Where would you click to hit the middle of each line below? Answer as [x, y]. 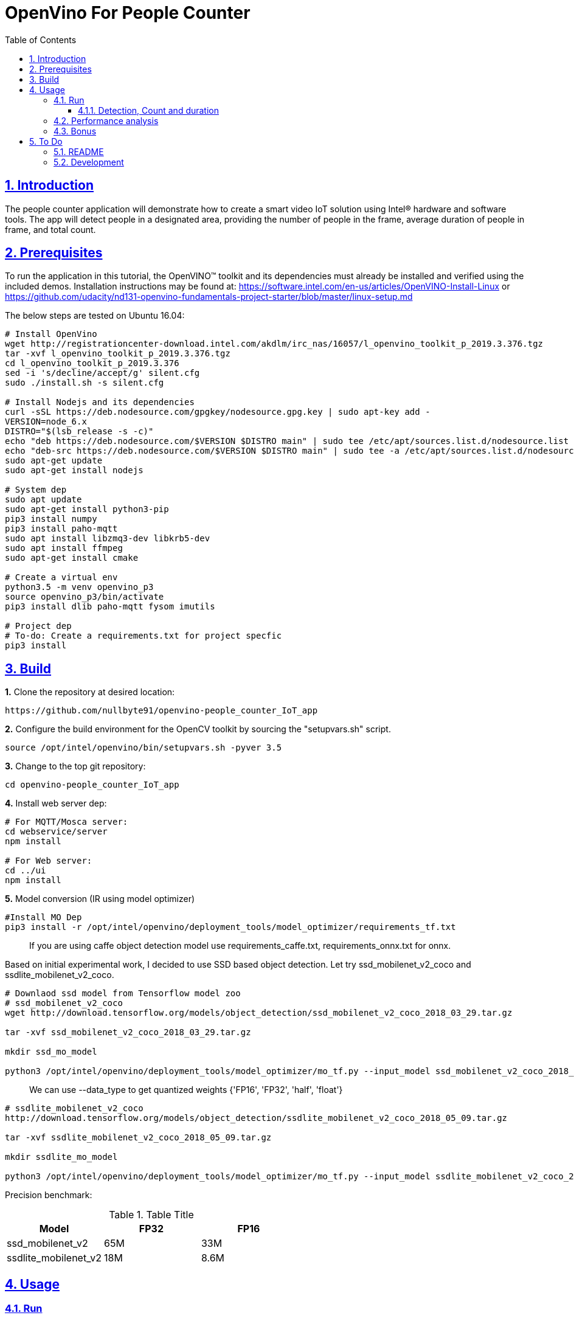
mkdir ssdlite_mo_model [61, 1157]
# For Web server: [49, 861]
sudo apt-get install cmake [72, 558]
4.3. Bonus [75, 131]
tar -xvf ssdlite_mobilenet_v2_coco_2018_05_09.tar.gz [138, 1138]
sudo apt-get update [54, 461]
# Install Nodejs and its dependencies [100, 402]
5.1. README [79, 151]
